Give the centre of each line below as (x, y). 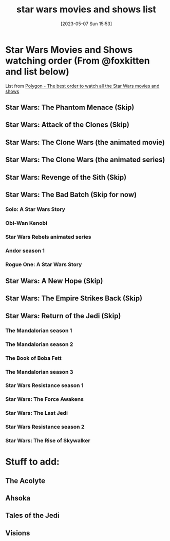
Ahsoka (18, 498)
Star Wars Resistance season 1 (44, 385)
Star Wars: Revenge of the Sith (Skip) (66, 177)
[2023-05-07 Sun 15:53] (86, 24)
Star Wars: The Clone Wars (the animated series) (85, 160)
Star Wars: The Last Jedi (37, 413)
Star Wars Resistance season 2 (45, 427)
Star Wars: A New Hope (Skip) (54, 281)
